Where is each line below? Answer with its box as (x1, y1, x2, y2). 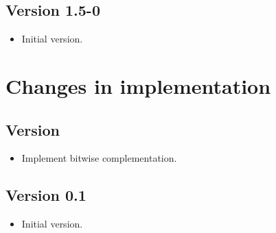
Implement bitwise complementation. (21, 151, 177, 165)
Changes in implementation (5, 71, 271, 99)
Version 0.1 (5, 184, 87, 206)
